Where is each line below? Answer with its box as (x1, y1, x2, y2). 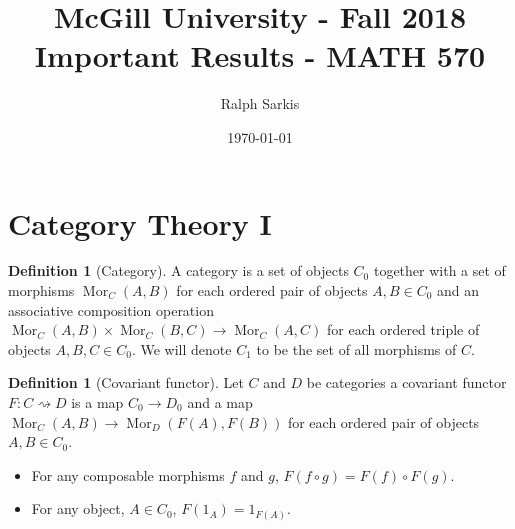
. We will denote (131, 338, 232, 359)
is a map (71, 392, 124, 412)
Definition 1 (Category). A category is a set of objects (8, 260, 349, 281)
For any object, (31, 498, 125, 519)
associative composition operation (8, 299, 214, 320)
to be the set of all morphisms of (256, 338, 457, 359)
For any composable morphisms (31, 464, 225, 485)
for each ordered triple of (327, 319, 480, 340)
